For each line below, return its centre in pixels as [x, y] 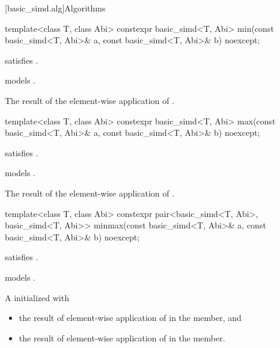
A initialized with [37, 297]
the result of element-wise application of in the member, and [130, 318]
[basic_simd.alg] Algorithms [55, 8]
